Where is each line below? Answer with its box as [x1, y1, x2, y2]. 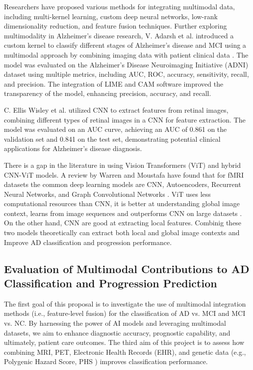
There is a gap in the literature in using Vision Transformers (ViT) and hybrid [4, 159, 241, 170]
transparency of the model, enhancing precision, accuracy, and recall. [4, 88, 211, 98]
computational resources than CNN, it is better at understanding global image [4, 198, 240, 209]
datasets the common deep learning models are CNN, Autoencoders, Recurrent [4, 179, 241, 189]
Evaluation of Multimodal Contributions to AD [4, 261, 250, 276]
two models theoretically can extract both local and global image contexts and [4, 227, 240, 238]
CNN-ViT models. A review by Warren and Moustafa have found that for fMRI [4, 169, 244, 180]
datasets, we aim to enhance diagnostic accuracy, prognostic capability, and [4, 327, 230, 338]
